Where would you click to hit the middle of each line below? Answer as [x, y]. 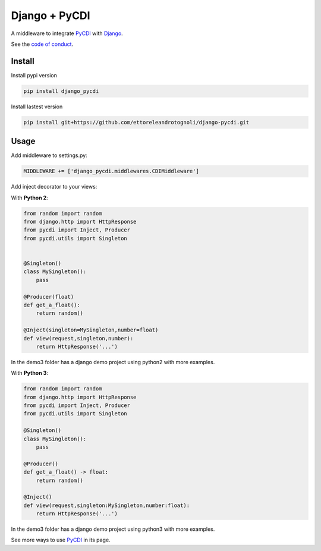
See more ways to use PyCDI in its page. [61, 540]
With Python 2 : [30, 198]
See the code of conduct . [42, 44]
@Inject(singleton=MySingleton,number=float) [91, 330]
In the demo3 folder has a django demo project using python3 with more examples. [113, 529]
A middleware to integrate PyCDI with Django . [67, 33]
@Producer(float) [49, 297]
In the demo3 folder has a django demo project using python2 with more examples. [113, 362]
